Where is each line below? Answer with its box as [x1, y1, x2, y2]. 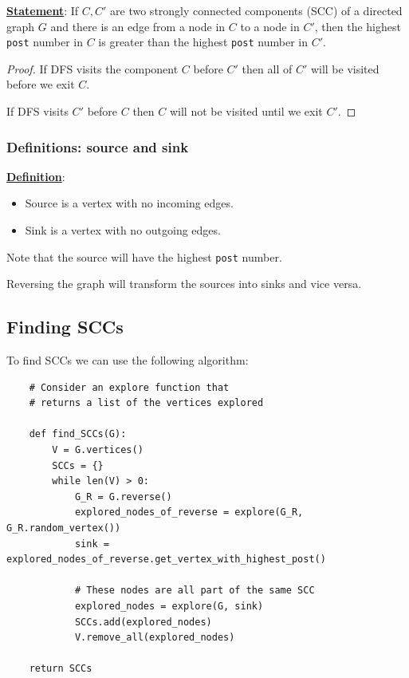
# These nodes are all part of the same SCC [74, 585, 315, 597]
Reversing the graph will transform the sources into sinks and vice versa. [6, 275, 362, 292]
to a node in [240, 18, 300, 34]
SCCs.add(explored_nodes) [74, 616, 212, 628]
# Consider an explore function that [29, 381, 230, 393]
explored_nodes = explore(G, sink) [74, 600, 264, 612]
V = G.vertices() [52, 444, 144, 456]
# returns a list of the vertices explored [29, 397, 264, 409]
